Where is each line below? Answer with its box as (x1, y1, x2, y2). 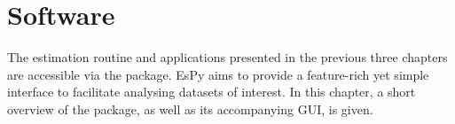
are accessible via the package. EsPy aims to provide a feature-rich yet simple (7, 65, 429, 83)
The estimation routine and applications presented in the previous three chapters (7, 48, 448, 66)
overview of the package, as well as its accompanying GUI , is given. (7, 99, 373, 118)
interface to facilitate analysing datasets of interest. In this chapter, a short (7, 82, 416, 101)
